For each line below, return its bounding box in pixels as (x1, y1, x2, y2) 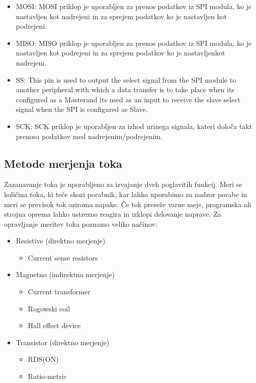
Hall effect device (28, 320, 81, 331)
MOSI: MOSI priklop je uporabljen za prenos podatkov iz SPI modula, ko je (16, 1, 252, 11)
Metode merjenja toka (4, 155, 122, 171)
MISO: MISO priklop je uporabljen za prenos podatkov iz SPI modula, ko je (16, 37, 252, 48)
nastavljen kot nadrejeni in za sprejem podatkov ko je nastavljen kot (16, 11, 227, 21)
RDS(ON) (28, 354, 59, 364)
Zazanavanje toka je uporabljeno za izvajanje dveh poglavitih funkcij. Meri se (4, 179, 242, 189)
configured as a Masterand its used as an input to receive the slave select (16, 94, 241, 104)
